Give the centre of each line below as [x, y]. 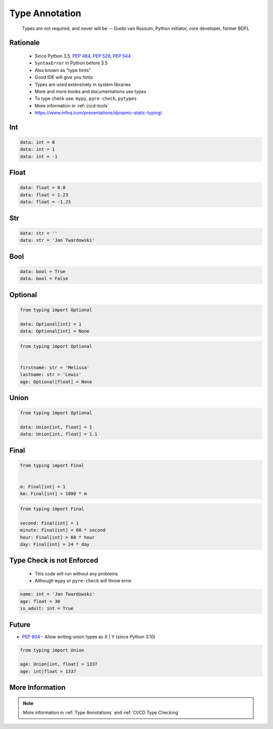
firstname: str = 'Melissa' [55, 367]
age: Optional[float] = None [56, 382]
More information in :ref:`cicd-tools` [72, 105]
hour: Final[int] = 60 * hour [57, 537]
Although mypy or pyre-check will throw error [83, 581]
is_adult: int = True [47, 609]
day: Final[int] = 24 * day [55, 544]
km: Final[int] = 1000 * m [53, 494]
